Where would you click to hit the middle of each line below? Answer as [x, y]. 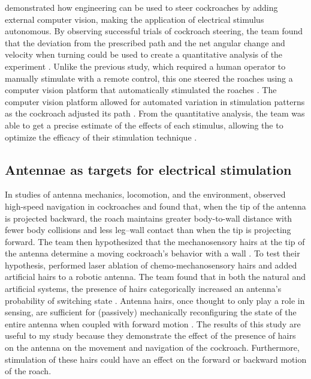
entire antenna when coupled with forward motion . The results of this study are [153, 323]
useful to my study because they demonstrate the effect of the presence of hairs [150, 335]
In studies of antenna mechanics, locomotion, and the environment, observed [145, 194]
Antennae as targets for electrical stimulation [148, 169]
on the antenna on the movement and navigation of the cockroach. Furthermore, [152, 347]
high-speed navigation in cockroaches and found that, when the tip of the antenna [155, 206]
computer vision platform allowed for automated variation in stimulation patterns [155, 101]
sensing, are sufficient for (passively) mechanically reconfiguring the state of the [151, 312]
